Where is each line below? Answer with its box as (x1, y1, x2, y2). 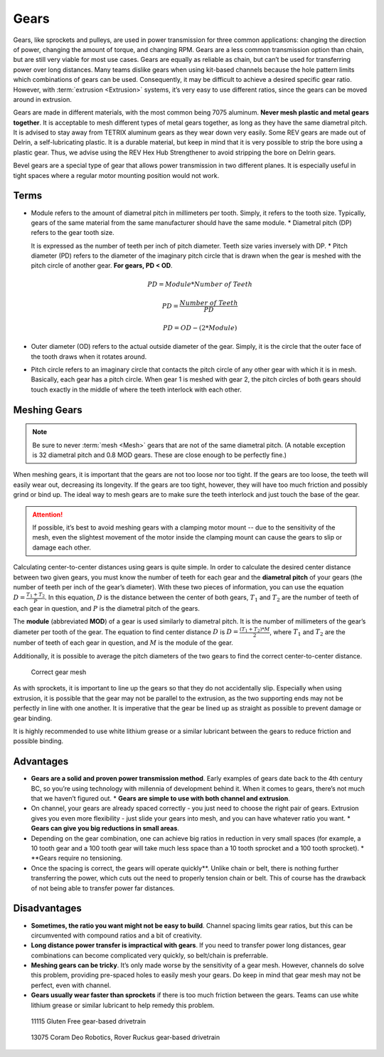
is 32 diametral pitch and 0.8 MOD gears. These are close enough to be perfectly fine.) (32, 451, 287, 459)
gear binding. (13, 714, 53, 722)
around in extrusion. (13, 95, 73, 103)
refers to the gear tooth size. (31, 228, 114, 237)
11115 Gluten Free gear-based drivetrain (31, 1017, 146, 1026)
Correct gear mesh (31, 668, 87, 676)
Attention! (32, 510, 63, 519)
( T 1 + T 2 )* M (239, 626, 270, 633)
